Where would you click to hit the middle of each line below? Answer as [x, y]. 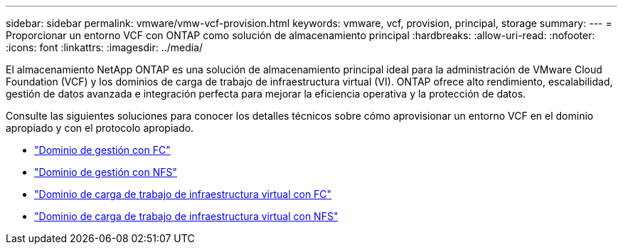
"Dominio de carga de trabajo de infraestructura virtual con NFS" [186, 216]
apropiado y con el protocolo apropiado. [100, 128]
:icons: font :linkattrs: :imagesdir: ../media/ [105, 47]
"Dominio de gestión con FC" [102, 150]
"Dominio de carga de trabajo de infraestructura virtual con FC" [183, 194]
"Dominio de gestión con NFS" [106, 172]
